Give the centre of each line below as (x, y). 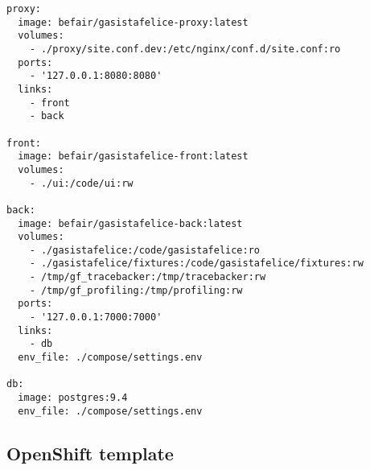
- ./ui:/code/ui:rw (81, 183)
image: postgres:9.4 (73, 398)
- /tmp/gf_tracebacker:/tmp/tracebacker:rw (148, 277)
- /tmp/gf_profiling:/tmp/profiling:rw (136, 290)
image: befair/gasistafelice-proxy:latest (133, 22)
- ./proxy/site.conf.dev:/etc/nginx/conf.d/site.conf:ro (185, 49)
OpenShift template (90, 453)
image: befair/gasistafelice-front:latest (133, 157)
